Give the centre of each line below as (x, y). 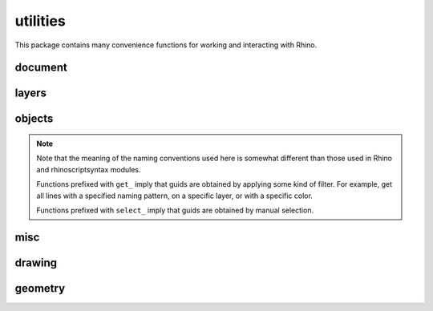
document (41, 68)
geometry (40, 288)
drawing (36, 263)
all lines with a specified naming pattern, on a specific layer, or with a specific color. (174, 196)
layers (31, 93)
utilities (40, 21)
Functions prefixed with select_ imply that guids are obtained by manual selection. (175, 210)
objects (34, 119)
